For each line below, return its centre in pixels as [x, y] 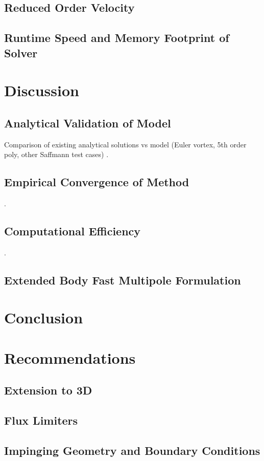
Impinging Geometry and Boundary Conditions [132, 450]
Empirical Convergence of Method [97, 182]
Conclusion [44, 317]
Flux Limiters [41, 420]
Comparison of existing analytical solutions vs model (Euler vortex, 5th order [125, 144]
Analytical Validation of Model [88, 123]
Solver [21, 52]
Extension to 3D [48, 390]
